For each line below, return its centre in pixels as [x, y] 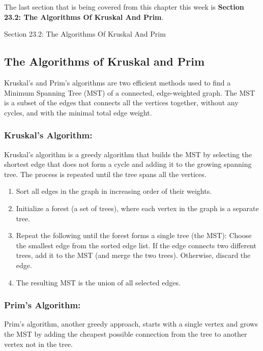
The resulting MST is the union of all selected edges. [98, 282]
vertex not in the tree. [39, 344]
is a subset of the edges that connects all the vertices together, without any [121, 103]
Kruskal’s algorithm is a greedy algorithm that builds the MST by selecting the [128, 154]
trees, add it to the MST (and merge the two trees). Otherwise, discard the [133, 255]
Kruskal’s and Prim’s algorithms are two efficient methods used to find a [118, 82]
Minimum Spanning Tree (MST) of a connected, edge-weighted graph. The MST [130, 92]
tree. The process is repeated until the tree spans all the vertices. [105, 174]
